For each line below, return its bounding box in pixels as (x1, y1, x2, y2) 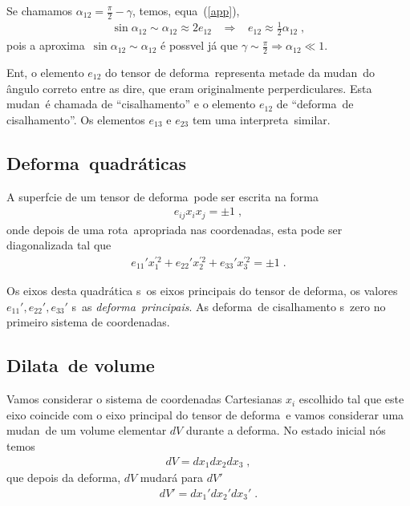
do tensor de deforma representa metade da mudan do (105, 64, 375, 81)
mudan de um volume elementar (6, 422, 167, 439)
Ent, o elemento (6, 64, 84, 81)
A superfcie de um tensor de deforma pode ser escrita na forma (6, 188, 319, 204)
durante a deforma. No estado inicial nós (185, 422, 386, 439)
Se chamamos (6, 2, 73, 18)
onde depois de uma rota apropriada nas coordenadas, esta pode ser (6, 221, 343, 237)
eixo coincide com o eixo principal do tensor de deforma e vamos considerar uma (6, 406, 404, 423)
